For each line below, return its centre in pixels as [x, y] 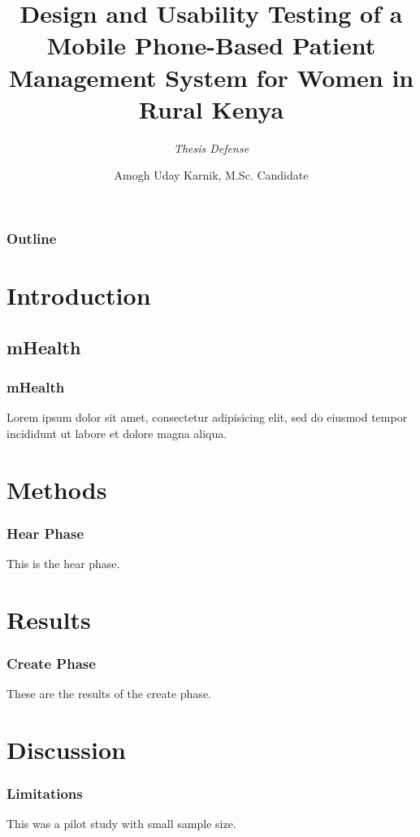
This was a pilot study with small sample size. [121, 824]
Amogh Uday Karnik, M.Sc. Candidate [211, 175]
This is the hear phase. [63, 563]
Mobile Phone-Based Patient [211, 45]
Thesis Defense [211, 147]
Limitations [45, 794]
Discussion [66, 749]
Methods [57, 489]
